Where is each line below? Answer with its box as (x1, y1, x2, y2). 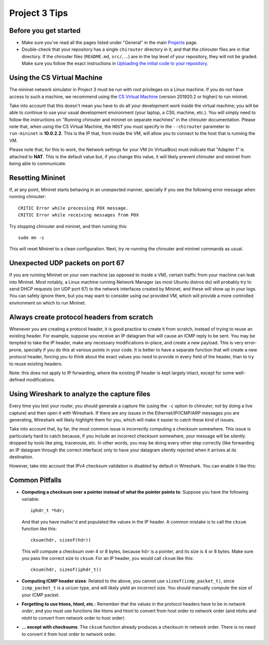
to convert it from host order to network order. (21, 631, 117, 637)
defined (9, 377, 25, 383)
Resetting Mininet (9, 173, 66, 182)
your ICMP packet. (21, 592, 60, 598)
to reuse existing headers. (9, 361, 63, 367)
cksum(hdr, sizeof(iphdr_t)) (30, 567, 102, 572)
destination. (9, 454, 33, 460)
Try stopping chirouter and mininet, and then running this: (9, 223, 128, 229)
